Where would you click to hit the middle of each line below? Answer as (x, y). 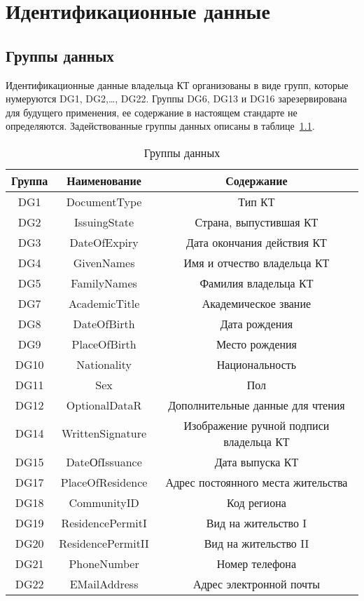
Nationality (104, 364)
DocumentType (104, 201)
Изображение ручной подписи (257, 425)
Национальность (257, 364)
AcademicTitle (104, 303)
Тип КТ (257, 201)
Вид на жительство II (257, 543)
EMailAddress (104, 583)
